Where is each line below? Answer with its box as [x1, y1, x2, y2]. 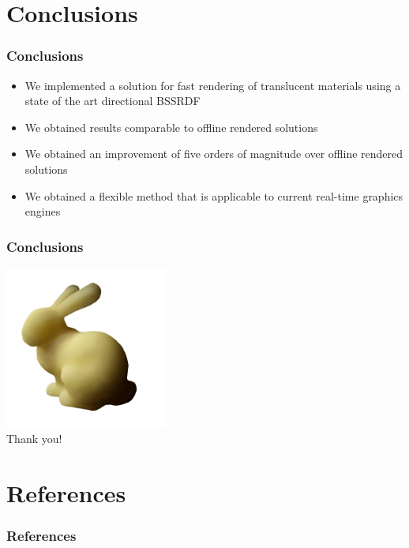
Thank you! [6, 430, 62, 447]
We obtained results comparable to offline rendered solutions [24, 118, 318, 135]
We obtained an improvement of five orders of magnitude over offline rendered [24, 145, 403, 162]
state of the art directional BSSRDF [24, 92, 201, 109]
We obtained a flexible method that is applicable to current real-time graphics [24, 187, 403, 204]
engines [24, 203, 61, 220]
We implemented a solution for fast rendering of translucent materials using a [24, 77, 401, 93]
